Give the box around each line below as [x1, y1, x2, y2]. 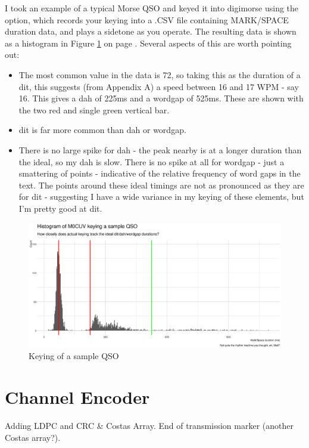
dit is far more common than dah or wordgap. [18, 123, 186, 136]
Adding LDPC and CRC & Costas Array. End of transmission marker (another [5, 419, 294, 431]
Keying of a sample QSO [29, 350, 119, 362]
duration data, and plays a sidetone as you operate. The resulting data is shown [5, 25, 296, 38]
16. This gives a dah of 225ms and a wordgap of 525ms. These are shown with [18, 92, 304, 104]
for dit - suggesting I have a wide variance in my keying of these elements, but [18, 190, 304, 203]
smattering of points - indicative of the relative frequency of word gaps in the [18, 167, 301, 180]
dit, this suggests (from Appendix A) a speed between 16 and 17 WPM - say [18, 80, 299, 92]
